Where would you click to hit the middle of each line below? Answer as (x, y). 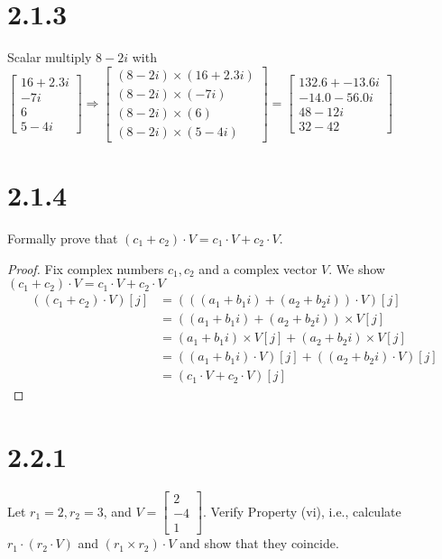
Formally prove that (63, 238)
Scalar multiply (50, 57)
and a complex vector (258, 268)
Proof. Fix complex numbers (86, 268)
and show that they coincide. (259, 543)
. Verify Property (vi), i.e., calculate (302, 511)
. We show (357, 268)
